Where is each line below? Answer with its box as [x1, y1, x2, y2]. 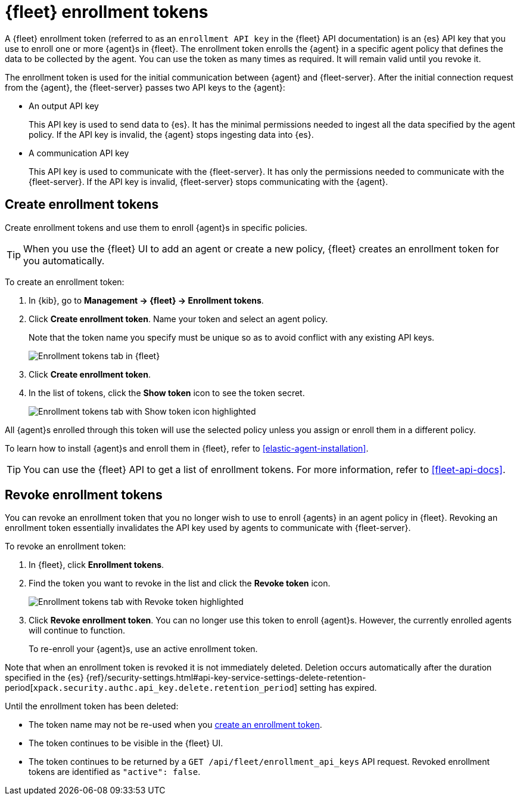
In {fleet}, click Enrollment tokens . [29, 560, 164, 570]
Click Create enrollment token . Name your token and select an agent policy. [29, 313, 328, 324]
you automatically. [23, 254, 105, 267]
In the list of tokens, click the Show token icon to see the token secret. [29, 387, 305, 398]
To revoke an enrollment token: [5, 541, 126, 552]
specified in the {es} [5, 672, 84, 683]
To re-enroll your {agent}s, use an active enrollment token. [29, 644, 258, 654]
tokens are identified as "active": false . [29, 767, 201, 777]
